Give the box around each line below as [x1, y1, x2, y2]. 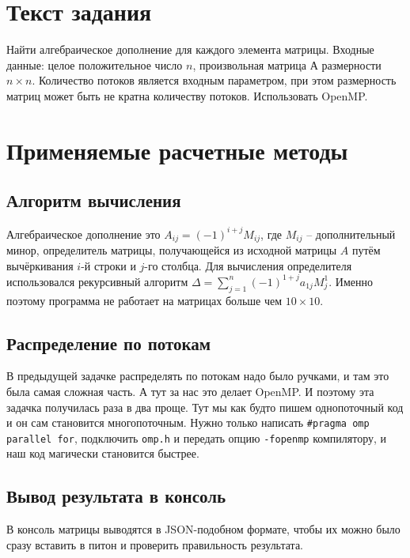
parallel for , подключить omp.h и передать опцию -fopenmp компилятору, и [6, 429, 387, 446]
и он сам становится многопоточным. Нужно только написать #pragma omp [6, 414, 370, 431]
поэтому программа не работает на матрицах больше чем [6, 292, 283, 308]
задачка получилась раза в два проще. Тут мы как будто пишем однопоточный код [6, 398, 404, 415]
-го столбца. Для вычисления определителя [144, 257, 352, 273]
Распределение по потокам [6, 330, 211, 355]
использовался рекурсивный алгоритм [6, 273, 188, 289]
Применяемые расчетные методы [6, 134, 348, 166]
